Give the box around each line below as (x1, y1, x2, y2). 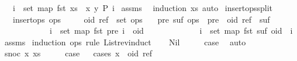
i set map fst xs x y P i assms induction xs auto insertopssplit (12, 2, 272, 13)
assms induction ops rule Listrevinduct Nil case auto (4, 35, 246, 48)
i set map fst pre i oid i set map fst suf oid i (49, 24, 293, 37)
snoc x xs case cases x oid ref (4, 47, 152, 59)
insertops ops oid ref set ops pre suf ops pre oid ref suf (12, 13, 270, 25)
